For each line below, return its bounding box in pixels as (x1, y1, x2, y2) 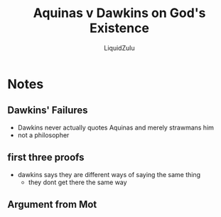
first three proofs (7, 152, 85, 164)
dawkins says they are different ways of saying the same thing (17, 170, 201, 179)
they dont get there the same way (28, 178, 127, 186)
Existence (90, 20, 149, 36)
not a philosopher (17, 130, 70, 139)
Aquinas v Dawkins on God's (33, 5, 206, 21)
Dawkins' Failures (7, 105, 88, 117)
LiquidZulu (104, 43, 135, 52)
